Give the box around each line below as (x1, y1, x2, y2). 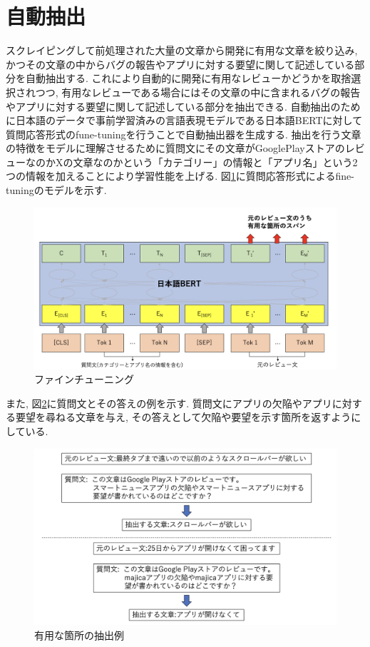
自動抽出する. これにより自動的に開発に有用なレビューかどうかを (25, 71, 332, 86)
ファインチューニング (34, 372, 134, 387)
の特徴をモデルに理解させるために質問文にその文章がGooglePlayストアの (6, 141, 345, 156)
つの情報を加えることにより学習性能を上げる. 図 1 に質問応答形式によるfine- (6, 168, 354, 183)
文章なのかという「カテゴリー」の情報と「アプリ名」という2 (73, 154, 358, 169)
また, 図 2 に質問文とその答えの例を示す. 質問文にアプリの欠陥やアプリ (6, 395, 332, 410)
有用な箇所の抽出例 (34, 627, 124, 642)
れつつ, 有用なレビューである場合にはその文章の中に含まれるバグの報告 (25, 84, 361, 99)
